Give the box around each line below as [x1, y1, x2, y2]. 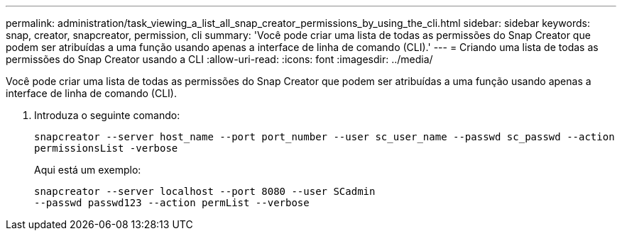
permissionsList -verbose [34, 142, 178, 154]
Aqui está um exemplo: [34, 164, 141, 176]
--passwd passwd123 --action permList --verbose [34, 197, 310, 208]
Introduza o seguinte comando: [34, 109, 180, 121]
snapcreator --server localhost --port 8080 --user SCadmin [34, 186, 376, 197]
